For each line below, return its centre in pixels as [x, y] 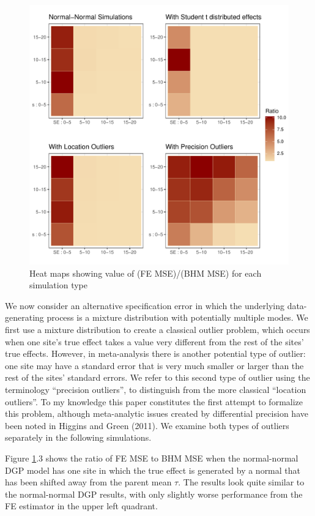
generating [24, 317]
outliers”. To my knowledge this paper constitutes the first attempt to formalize [154, 401]
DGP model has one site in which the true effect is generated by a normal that [153, 470]
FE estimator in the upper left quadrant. [81, 506]
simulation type [58, 285]
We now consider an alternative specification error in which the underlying [145, 305]
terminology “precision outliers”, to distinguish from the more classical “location [156, 389]
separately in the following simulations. [78, 437]
